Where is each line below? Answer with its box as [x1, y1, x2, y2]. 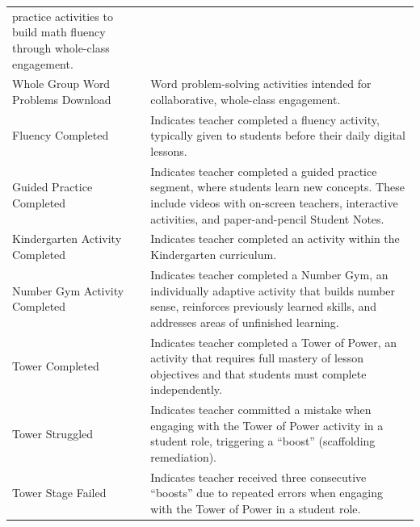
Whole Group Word [12, 75, 111, 92]
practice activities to [12, 7, 113, 24]
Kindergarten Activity [12, 230, 122, 247]
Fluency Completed [12, 127, 109, 144]
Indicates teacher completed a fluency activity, [150, 111, 380, 128]
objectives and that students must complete [150, 365, 367, 382]
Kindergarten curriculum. [150, 246, 277, 263]
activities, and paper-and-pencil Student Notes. [150, 210, 384, 227]
